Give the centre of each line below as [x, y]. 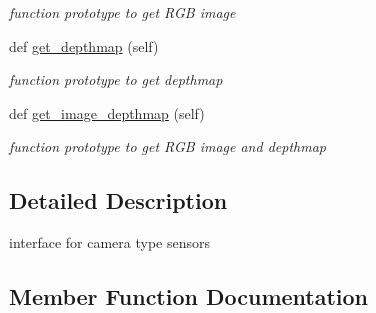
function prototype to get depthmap [116, 79]
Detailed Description [118, 200]
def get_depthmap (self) [84, 45]
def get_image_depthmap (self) [107, 112]
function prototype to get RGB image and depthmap [167, 146]
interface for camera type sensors [110, 242]
